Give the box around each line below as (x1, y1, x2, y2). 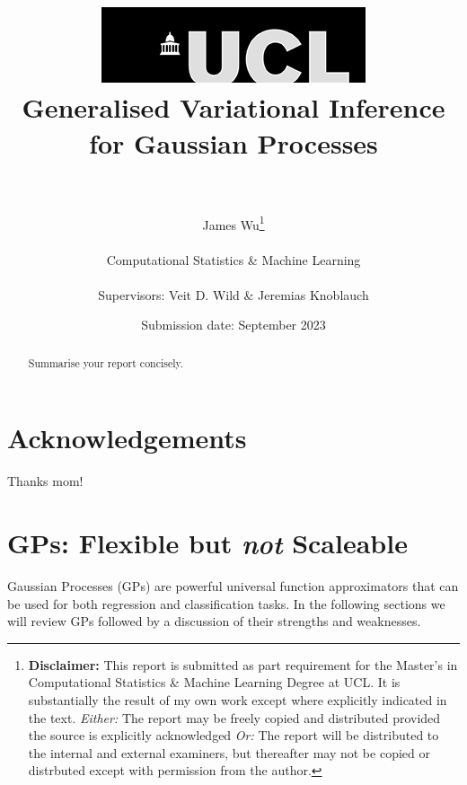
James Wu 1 (202, 212, 265, 234)
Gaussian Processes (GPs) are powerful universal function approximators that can (7, 577, 459, 595)
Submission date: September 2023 (141, 315, 326, 334)
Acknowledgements (7, 419, 247, 456)
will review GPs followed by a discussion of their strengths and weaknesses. (7, 612, 421, 631)
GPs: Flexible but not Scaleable (7, 525, 408, 562)
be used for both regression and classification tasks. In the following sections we (7, 594, 445, 613)
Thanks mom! (7, 472, 84, 490)
